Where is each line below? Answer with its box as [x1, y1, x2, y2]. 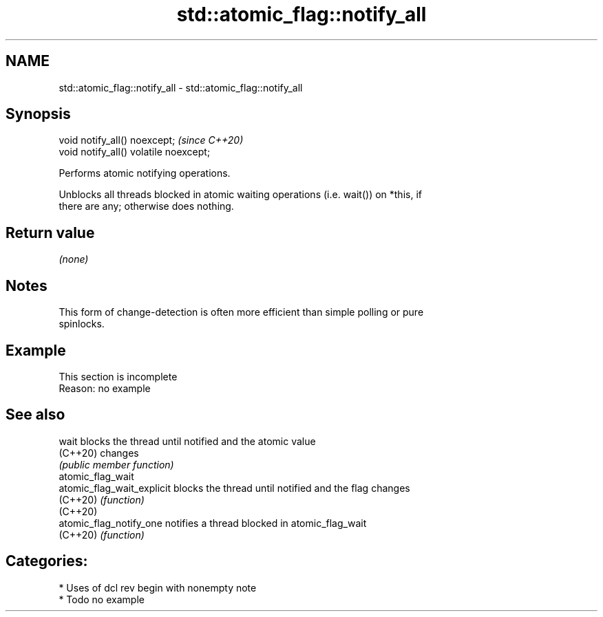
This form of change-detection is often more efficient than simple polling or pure [59, 306, 424, 318]
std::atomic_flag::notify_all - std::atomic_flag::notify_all [59, 81, 303, 94]
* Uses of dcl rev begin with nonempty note [59, 581, 257, 594]
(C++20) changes [59, 446, 139, 459]
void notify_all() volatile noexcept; [59, 146, 211, 158]
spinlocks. [59, 318, 105, 330]
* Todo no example [59, 593, 145, 605]
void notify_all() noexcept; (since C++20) [59, 134, 244, 147]
